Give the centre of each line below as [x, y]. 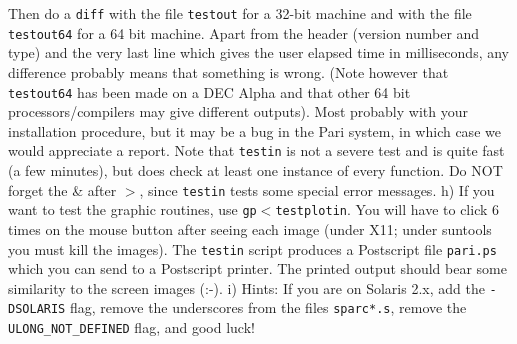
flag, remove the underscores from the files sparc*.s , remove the [268, 307]
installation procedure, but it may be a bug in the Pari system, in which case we [254, 130]
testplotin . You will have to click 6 [387, 209]
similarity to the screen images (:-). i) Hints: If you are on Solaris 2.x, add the [246, 287]
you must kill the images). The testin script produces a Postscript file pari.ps [252, 248]
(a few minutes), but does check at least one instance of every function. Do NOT [255, 170]
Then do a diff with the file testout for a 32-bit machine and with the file [240, 13]
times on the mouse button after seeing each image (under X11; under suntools [250, 228]
